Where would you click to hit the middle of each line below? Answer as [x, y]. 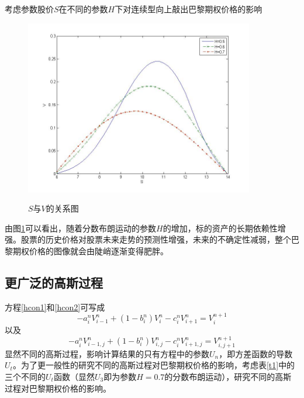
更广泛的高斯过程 [54, 283]
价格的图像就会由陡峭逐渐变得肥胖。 [99, 251]
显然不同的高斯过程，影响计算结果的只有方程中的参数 [107, 353]
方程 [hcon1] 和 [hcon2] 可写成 [55, 307]
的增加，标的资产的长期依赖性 [220, 228]
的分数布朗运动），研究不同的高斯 [228, 376]
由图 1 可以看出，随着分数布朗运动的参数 [80, 228]
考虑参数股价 [29, 9]
